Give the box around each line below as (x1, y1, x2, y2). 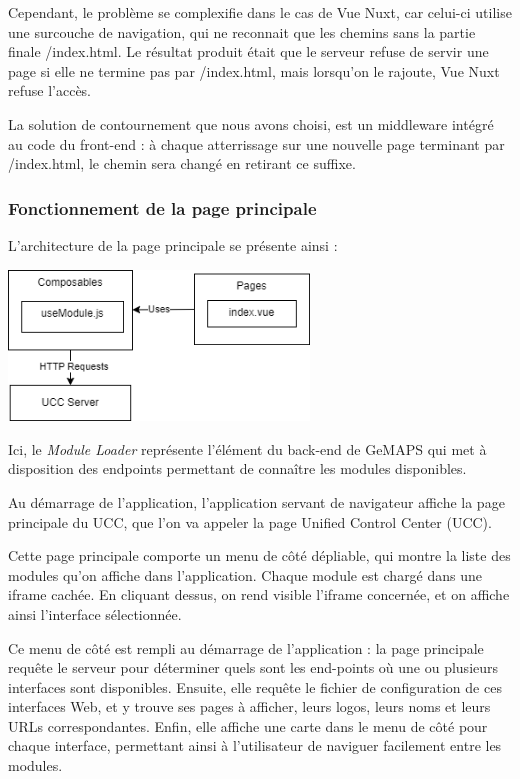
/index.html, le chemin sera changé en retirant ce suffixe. (8, 153, 356, 174)
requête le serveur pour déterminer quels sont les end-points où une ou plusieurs (8, 657, 499, 678)
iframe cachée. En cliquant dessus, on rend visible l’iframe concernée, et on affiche (8, 584, 510, 605)
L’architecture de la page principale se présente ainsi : (8, 234, 338, 255)
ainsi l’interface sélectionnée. (8, 603, 182, 624)
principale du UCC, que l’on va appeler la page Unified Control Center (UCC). (8, 511, 492, 532)
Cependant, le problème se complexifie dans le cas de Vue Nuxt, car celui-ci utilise (8, 2, 512, 22)
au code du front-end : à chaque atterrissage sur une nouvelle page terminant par (8, 133, 505, 154)
